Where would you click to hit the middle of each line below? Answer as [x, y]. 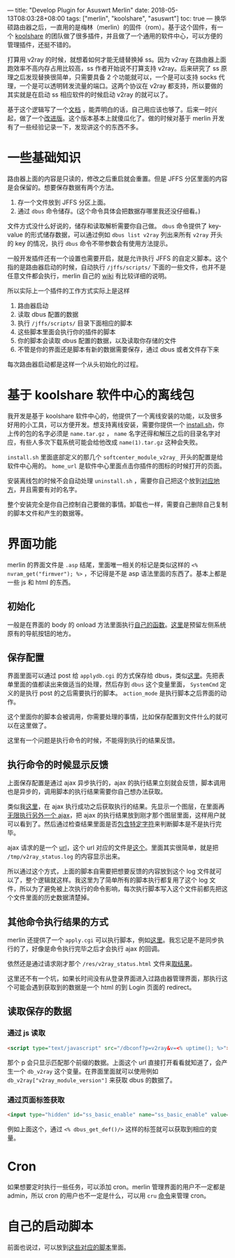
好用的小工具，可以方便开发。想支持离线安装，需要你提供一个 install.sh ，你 [116, 424]
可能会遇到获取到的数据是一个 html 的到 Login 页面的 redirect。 [104, 988]
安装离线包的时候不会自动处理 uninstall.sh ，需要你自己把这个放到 [104, 481]
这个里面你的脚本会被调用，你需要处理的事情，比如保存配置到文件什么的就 [114, 717]
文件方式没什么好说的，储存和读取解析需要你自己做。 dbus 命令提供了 [107, 226]
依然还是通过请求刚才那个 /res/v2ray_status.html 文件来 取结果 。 [102, 964]
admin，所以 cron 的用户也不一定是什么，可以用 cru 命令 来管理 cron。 [108, 1195]
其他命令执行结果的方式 [58, 921]
